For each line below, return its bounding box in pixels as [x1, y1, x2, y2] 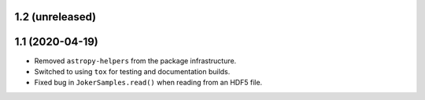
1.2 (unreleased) [14, 10, 97, 23]
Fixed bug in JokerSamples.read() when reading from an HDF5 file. [34, 78, 263, 87]
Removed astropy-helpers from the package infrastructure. [34, 55, 237, 66]
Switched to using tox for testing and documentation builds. [34, 66, 231, 76]
